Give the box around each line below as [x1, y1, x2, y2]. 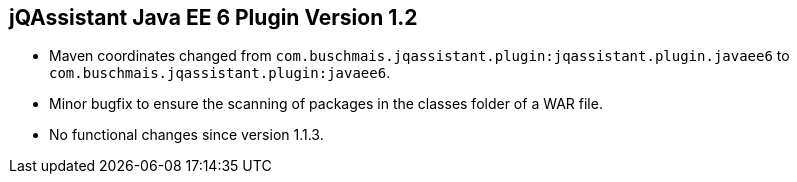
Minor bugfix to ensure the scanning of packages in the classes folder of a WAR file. [49, 95, 603, 113]
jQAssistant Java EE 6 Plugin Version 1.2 [9, 5, 418, 30]
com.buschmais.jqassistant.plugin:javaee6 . [49, 64, 391, 82]
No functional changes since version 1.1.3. [49, 126, 324, 144]
